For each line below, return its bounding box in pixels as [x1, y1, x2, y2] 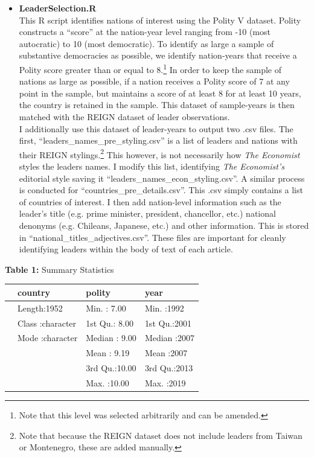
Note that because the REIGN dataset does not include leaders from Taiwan [19, 429, 303, 441]
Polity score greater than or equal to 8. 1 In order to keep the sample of [19, 61, 281, 75]
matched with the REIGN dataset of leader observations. [19, 110, 230, 123]
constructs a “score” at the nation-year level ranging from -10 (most [19, 25, 271, 38]
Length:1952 [18, 301, 63, 314]
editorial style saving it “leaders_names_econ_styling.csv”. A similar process [19, 171, 305, 184]
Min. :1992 [144, 301, 184, 314]
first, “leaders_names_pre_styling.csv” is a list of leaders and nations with [19, 134, 298, 147]
